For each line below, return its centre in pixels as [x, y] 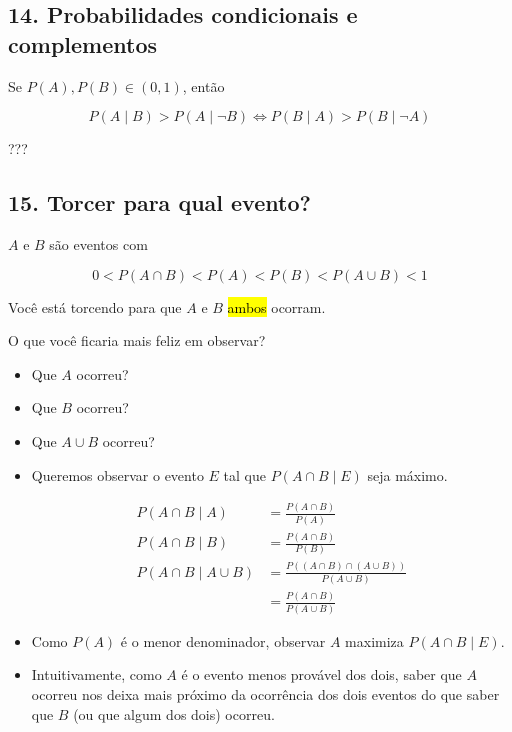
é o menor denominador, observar [223, 640]
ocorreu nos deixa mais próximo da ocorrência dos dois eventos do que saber [265, 693]
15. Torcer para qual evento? [159, 202]
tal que [244, 474]
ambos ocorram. [276, 306]
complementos [83, 43]
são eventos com [98, 243]
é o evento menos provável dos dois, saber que [321, 674]
